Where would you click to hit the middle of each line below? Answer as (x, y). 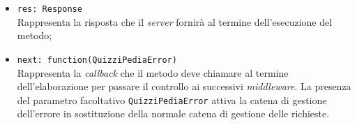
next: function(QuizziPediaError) (97, 60)
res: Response (50, 9)
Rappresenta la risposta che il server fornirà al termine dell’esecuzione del (175, 21)
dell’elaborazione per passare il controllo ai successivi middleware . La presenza (184, 86)
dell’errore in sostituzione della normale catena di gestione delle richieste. (173, 113)
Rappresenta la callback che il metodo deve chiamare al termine (153, 72)
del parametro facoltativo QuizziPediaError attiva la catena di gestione (172, 100)
